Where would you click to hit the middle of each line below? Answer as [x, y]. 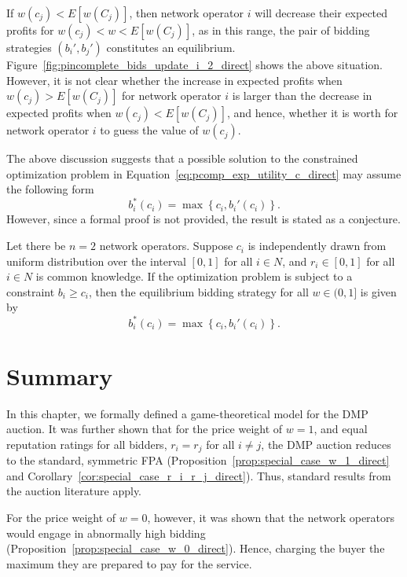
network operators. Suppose [166, 246]
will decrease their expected [321, 13]
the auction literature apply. [74, 491]
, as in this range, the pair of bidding [281, 30]
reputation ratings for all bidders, [87, 444]
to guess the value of [149, 130]
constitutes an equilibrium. [171, 47]
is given [378, 291]
